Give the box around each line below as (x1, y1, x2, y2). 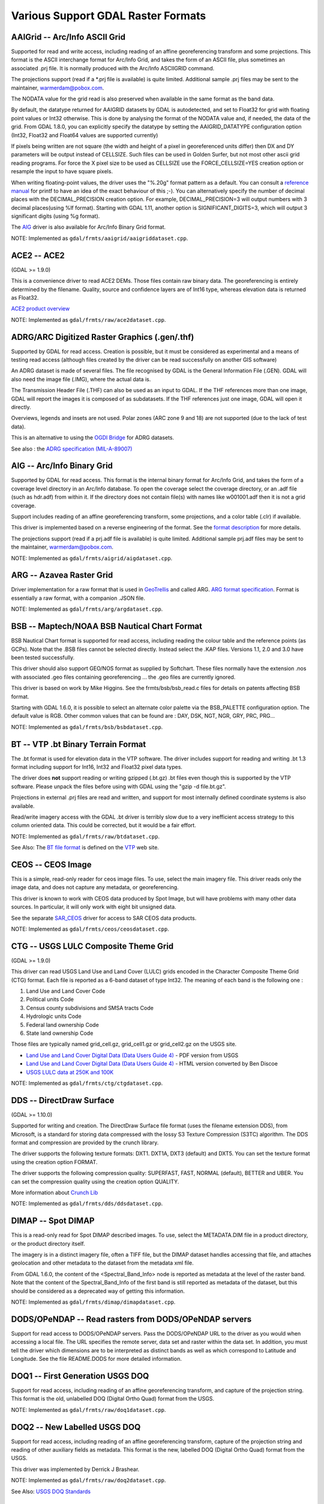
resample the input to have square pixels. (11, 168, 113, 175)
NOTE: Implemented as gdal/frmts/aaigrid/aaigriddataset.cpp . (11, 235, 188, 242)
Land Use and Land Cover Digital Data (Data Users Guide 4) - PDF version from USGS (26, 1052, 239, 1059)
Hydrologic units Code (26, 1012, 82, 1020)
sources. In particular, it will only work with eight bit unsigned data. (11, 903, 176, 911)
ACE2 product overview (11, 305, 70, 312)
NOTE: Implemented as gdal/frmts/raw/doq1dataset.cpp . (11, 1406, 166, 1413)
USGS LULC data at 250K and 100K (26, 1068, 114, 1076)
